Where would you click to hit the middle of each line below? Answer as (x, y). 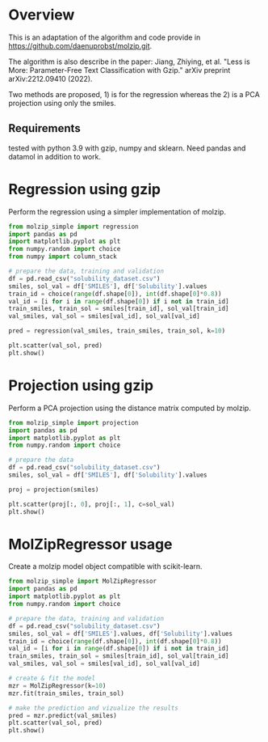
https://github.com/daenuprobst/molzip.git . (80, 45)
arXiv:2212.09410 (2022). (50, 78)
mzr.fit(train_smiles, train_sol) (67, 693)
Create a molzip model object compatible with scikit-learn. (106, 566)
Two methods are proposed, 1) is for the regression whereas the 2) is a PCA (134, 94)
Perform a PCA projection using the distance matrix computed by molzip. (130, 408)
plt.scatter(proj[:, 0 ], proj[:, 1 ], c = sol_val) (92, 504)
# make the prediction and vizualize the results (94, 708)
